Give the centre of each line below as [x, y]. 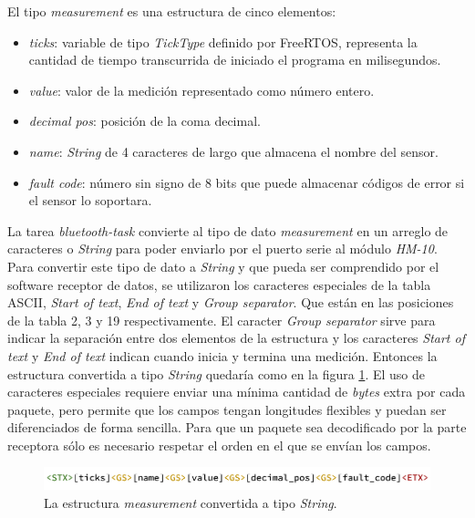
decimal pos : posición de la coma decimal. [145, 121]
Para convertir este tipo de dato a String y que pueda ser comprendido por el [223, 266]
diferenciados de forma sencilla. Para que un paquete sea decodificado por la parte [237, 427]
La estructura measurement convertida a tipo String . [191, 502]
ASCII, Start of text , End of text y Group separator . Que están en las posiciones [231, 302]
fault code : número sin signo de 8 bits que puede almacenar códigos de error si [247, 182]
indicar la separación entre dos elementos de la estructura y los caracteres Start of [236, 338]
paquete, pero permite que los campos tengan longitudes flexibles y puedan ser [227, 409]
